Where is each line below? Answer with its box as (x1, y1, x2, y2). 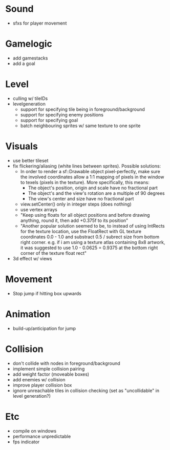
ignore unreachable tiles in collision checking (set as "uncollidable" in (12, 387, 160, 394)
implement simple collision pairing (12, 365, 85, 372)
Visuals (5, 140, 38, 152)
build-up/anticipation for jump (12, 325, 76, 331)
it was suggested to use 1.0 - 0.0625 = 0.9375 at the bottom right (20, 244, 158, 251)
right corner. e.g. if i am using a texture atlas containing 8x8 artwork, (20, 239, 165, 245)
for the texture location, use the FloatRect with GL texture (20, 228, 142, 234)
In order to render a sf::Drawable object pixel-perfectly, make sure (20, 168, 160, 174)
